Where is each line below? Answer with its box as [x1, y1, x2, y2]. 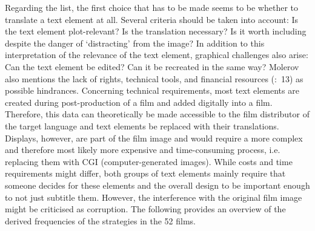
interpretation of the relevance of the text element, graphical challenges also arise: [5, 48, 308, 61]
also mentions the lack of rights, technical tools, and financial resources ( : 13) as [5, 72, 303, 85]
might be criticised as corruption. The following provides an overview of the [5, 203, 286, 215]
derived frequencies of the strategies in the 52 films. [5, 214, 196, 227]
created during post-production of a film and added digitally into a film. [5, 96, 273, 108]
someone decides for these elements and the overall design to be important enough [5, 178, 310, 191]
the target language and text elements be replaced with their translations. [5, 119, 279, 132]
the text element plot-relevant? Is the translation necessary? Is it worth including [5, 25, 307, 37]
